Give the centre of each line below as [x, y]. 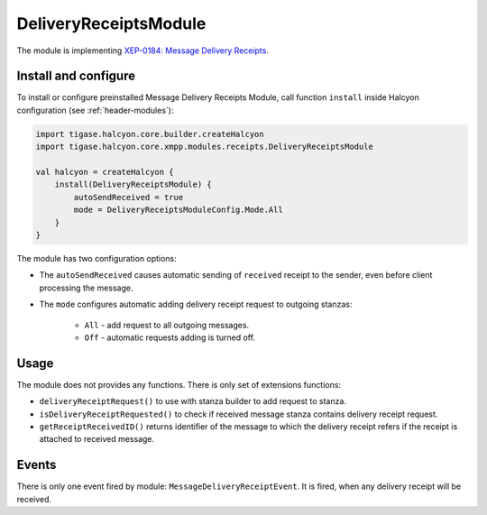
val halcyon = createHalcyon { [105, 172]
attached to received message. [97, 439]
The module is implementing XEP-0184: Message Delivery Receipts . [143, 51]
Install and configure [76, 76]
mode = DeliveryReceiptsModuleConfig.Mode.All [178, 210]
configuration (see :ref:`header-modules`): [95, 110]
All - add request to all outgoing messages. [167, 325]
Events [37, 465]
